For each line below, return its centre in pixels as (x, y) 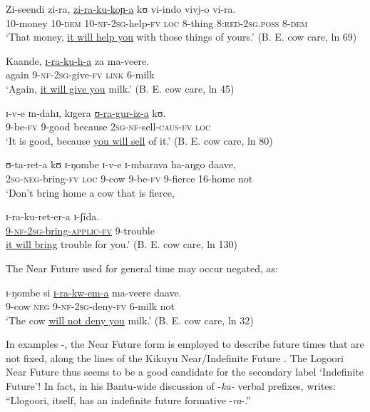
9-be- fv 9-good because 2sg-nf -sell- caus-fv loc (108, 127)
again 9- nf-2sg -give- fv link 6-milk (80, 74)
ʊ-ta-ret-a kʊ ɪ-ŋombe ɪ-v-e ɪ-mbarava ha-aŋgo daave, (121, 164)
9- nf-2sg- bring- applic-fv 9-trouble (80, 230)
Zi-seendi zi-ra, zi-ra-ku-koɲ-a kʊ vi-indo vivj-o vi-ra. (121, 9)
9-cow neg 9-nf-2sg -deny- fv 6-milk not (91, 306)
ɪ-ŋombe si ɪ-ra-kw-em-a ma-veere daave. (94, 292)
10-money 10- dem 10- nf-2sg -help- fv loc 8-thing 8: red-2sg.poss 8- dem (157, 22)
